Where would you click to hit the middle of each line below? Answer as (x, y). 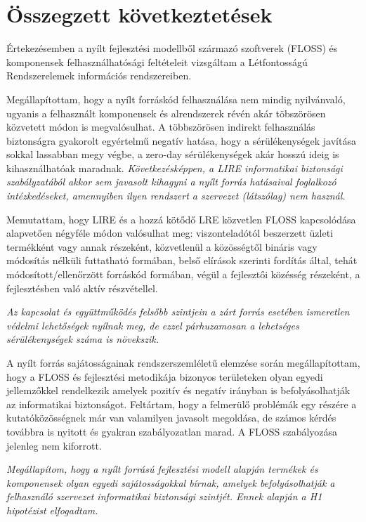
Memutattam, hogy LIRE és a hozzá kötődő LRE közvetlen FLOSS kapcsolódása (181, 219)
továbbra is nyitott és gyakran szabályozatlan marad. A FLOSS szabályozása (172, 431)
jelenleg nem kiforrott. (54, 445)
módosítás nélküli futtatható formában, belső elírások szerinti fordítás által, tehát (182, 260)
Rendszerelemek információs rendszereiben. (99, 76)
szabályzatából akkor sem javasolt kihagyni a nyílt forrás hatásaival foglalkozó (171, 182)
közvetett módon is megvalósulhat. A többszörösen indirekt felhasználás (161, 127)
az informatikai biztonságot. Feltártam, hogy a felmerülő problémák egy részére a (182, 404)
